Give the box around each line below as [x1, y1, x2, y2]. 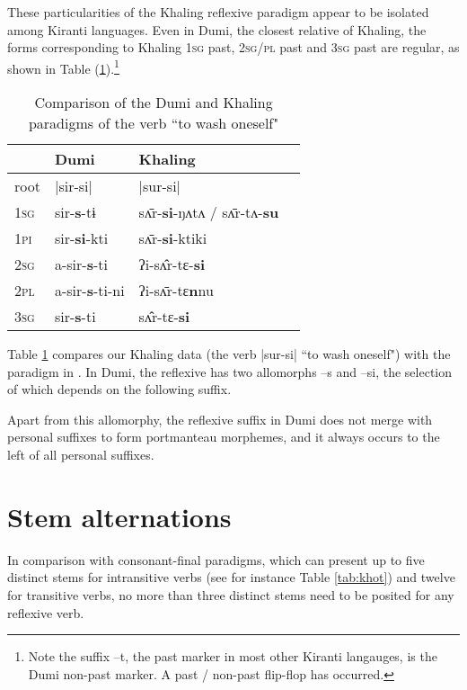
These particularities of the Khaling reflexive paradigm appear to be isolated [7, 3, 429, 21]
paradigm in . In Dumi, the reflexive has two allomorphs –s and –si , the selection [7, 362, 453, 381]
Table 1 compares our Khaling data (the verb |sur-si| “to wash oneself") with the [7, 345, 451, 363]
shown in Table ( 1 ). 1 [7, 56, 119, 77]
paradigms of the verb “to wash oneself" [28, 112, 279, 134]
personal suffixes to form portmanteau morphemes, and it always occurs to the [7, 427, 440, 446]
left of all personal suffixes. [7, 445, 154, 463]
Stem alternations [7, 497, 232, 534]
